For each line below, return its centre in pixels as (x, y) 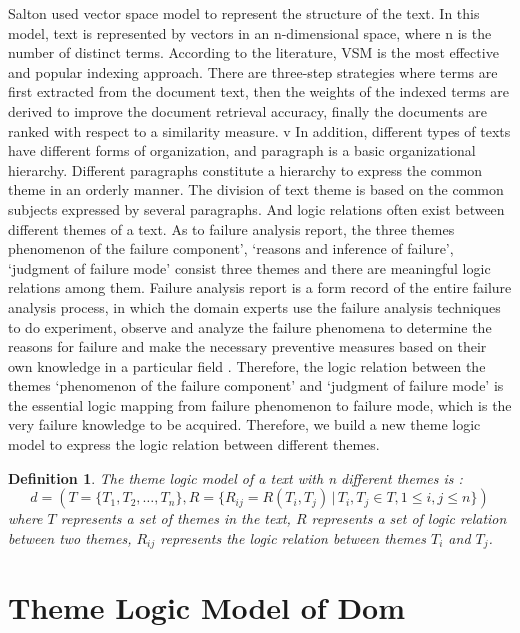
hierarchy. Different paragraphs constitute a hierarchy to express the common (245, 169)
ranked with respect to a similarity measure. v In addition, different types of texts (259, 130)
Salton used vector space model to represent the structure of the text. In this (244, 13)
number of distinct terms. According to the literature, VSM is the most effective (253, 52)
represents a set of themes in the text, (175, 518)
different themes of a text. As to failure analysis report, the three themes (231, 228)
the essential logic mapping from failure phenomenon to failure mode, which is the (260, 404)
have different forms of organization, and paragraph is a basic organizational (242, 150)
